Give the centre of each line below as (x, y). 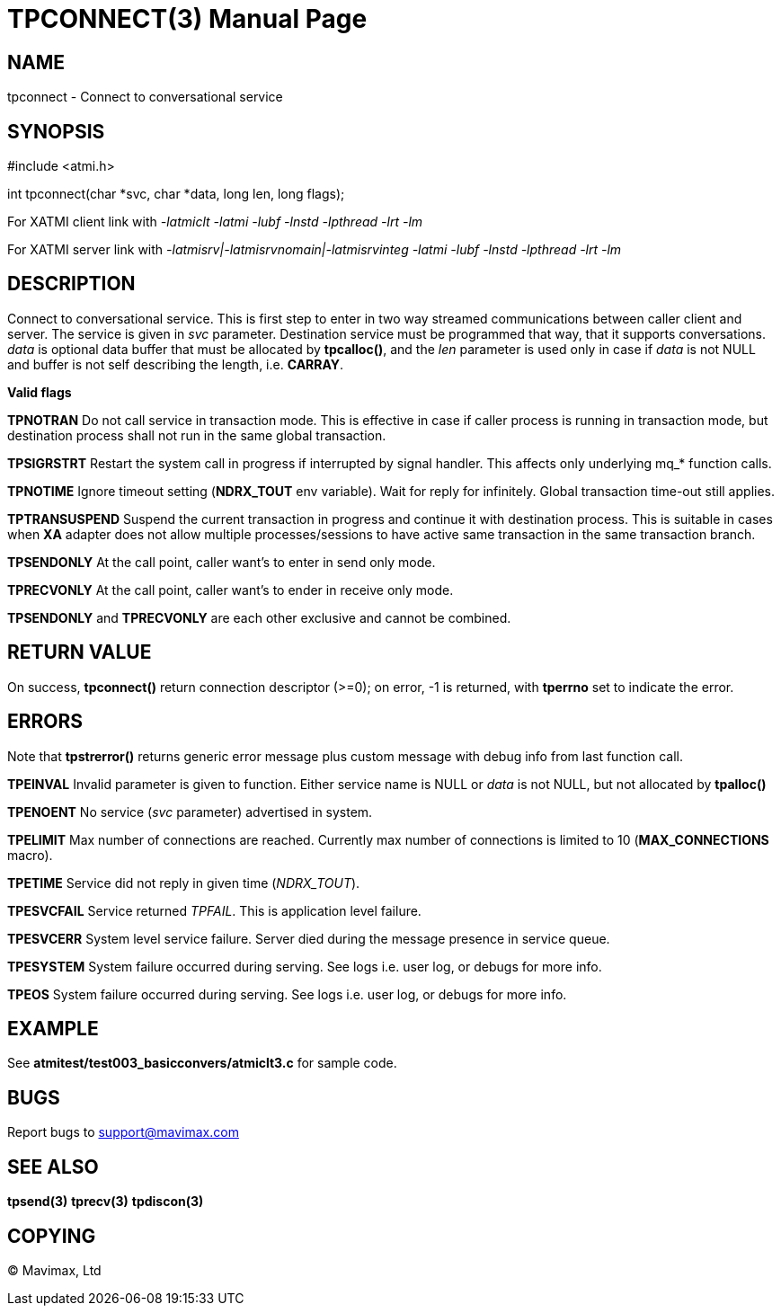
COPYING (52, 1236)
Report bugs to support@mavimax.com (123, 1132)
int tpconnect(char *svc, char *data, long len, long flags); (176, 194)
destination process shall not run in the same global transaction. (197, 435)
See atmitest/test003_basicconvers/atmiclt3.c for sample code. (202, 1063)
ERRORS (45, 722)
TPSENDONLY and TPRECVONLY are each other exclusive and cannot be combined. (259, 617)
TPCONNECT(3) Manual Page (187, 19)
